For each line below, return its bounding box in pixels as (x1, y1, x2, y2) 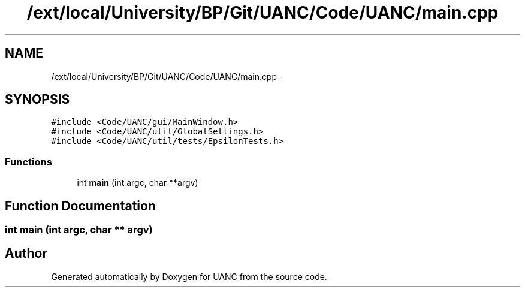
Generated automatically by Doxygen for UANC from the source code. (51, 271, 327, 282)
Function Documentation (5, 198, 156, 213)
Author (5, 246, 47, 261)
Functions (5, 155, 52, 168)
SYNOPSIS (5, 92, 70, 107)
